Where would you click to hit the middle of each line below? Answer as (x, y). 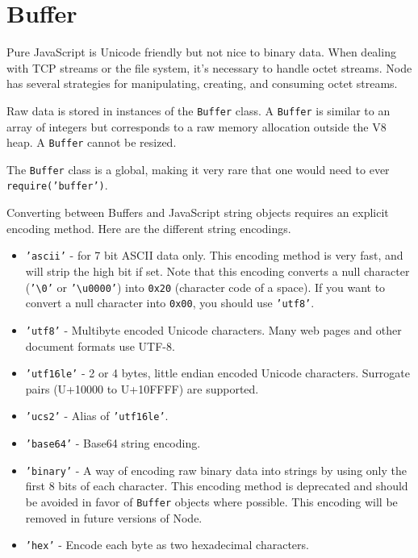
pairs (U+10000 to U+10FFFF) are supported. (142, 388)
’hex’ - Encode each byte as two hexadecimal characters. (167, 545)
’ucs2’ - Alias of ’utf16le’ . (97, 416)
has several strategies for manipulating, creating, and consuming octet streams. (202, 83)
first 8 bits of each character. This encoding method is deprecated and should (217, 486)
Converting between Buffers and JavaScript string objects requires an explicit (198, 212)
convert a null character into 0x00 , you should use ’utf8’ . (170, 303)
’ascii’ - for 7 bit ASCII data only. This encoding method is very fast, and (214, 255)
